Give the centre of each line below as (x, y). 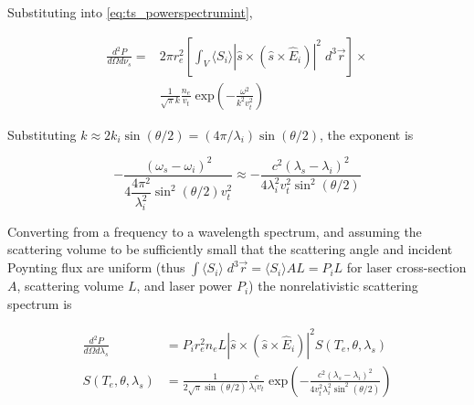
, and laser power (184, 286)
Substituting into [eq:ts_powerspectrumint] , (130, 12)
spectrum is (40, 303)
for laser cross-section (406, 267)
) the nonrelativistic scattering (333, 286)
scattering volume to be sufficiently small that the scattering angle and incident (230, 249)
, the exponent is (367, 134)
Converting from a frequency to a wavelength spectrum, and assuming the (215, 231)
